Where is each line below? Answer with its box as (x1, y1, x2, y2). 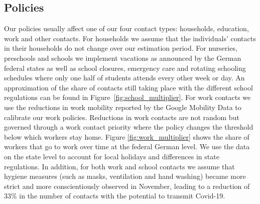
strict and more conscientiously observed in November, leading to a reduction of (4, 180, 250, 191)
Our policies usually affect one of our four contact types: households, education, (4, 23, 249, 34)
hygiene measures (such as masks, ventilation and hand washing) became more (4, 171, 246, 181)
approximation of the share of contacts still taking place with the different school (4, 82, 253, 92)
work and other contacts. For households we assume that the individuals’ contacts (4, 33, 256, 43)
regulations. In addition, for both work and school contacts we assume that (4, 161, 235, 171)
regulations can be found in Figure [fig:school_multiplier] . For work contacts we (4, 92, 251, 103)
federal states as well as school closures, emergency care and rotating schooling (4, 62, 246, 73)
